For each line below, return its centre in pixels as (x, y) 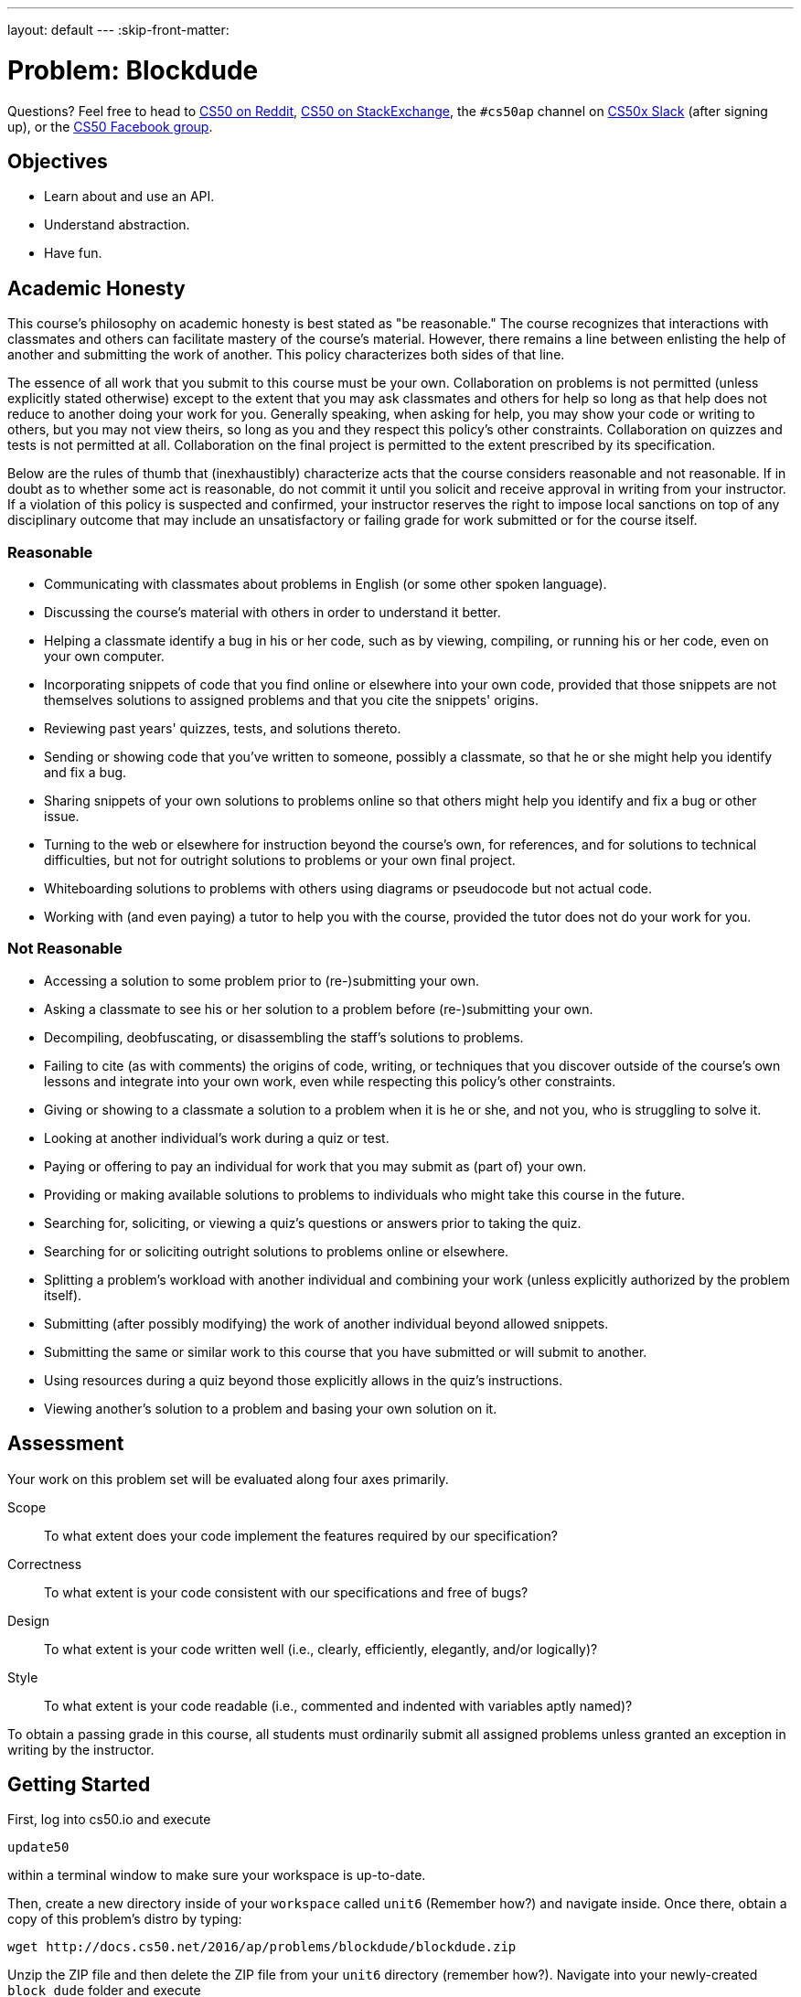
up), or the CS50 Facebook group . (110, 126)
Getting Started (79, 1784)
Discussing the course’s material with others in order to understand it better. (272, 612)
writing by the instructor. (81, 1749)
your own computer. (104, 656)
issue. (62, 816)
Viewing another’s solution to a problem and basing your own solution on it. (271, 1408)
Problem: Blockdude (133, 70)
